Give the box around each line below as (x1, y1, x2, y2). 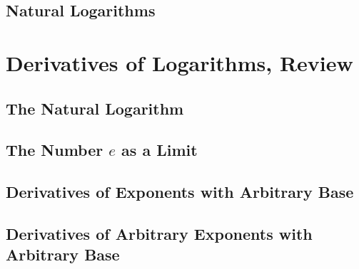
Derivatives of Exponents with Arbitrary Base (6, 181, 354, 203)
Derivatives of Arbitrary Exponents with (6, 222, 313, 244)
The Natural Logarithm (6, 97, 184, 119)
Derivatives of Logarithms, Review (6, 48, 353, 77)
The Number (6, 139, 103, 161)
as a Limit (121, 139, 198, 161)
